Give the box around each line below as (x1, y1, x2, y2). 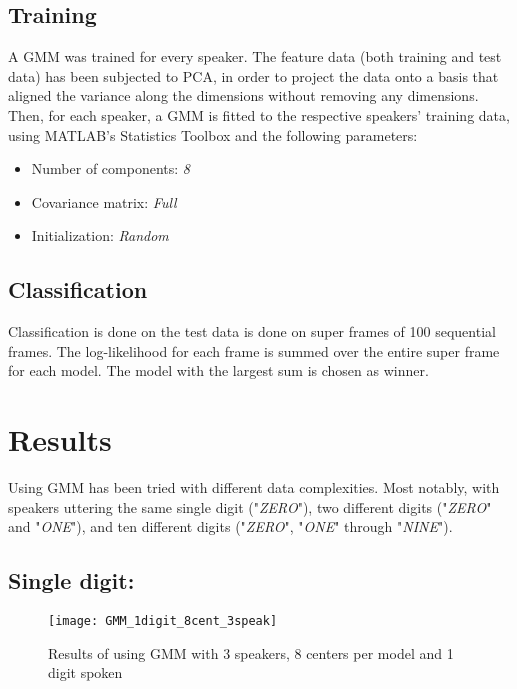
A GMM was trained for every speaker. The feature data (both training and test (8, 46, 502, 67)
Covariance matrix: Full (31, 191, 177, 212)
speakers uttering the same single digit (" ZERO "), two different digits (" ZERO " (8, 496, 492, 517)
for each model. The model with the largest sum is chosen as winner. (8, 360, 429, 381)
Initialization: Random (31, 225, 169, 246)
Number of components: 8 (31, 158, 190, 179)
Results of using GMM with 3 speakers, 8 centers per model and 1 (48, 642, 454, 663)
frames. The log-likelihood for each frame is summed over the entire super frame (8, 340, 500, 361)
